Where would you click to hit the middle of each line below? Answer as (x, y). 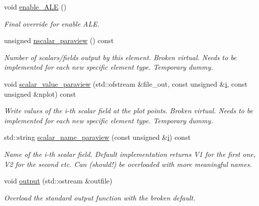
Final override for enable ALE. (52, 23)
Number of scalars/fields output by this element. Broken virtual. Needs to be (120, 57)
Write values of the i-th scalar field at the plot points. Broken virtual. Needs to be (128, 111)
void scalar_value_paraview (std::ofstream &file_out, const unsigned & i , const (126, 83)
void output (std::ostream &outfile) (58, 181)
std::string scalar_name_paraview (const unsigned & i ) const (97, 137)
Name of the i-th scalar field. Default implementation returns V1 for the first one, (130, 154)
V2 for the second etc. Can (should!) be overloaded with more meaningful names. (128, 164)
